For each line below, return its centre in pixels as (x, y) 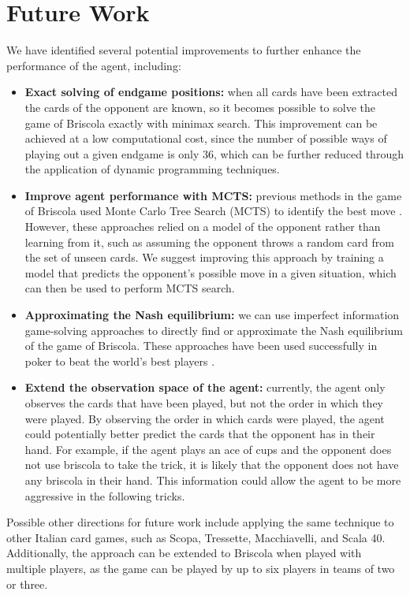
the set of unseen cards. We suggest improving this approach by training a (204, 257)
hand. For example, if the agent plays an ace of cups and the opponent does (208, 449)
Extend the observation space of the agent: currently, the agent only (205, 387)
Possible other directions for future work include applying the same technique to (200, 522)
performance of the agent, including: (94, 65)
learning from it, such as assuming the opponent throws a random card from (209, 242)
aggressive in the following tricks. (105, 495)
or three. (27, 584)
